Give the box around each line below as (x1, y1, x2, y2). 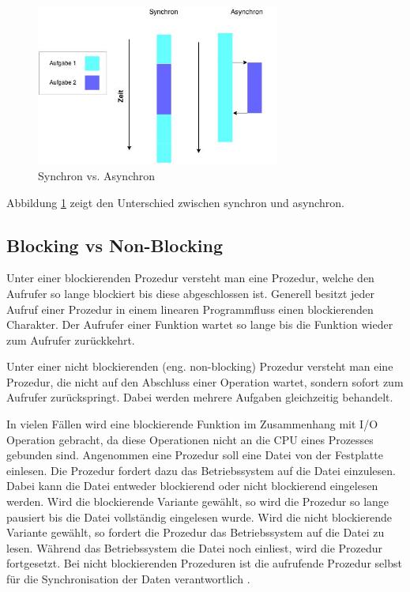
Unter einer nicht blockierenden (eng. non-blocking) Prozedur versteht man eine (6, 358, 393, 375)
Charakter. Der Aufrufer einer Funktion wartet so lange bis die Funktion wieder (6, 316, 393, 333)
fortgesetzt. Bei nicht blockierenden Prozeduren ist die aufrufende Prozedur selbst (6, 555, 402, 571)
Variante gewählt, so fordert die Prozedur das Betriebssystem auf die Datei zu (6, 524, 385, 541)
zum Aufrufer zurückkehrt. (6, 331, 135, 348)
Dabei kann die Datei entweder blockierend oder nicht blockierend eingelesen (6, 477, 378, 494)
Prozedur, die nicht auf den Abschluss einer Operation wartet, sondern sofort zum (6, 373, 404, 390)
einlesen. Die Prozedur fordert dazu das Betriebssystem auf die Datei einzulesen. (6, 462, 396, 478)
